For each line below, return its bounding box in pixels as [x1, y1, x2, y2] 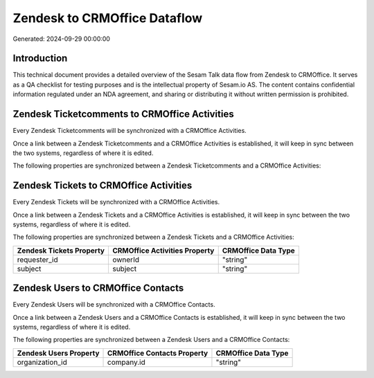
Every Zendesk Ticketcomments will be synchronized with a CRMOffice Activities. [12, 127, 247, 135]
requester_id [17, 255, 58, 264]
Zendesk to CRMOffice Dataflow [12, 10, 203, 26]
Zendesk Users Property [17, 348, 100, 358]
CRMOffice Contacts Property [107, 348, 208, 358]
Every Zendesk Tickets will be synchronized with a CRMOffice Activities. [12, 198, 220, 206]
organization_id [17, 357, 67, 367]
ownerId [112, 255, 140, 264]
